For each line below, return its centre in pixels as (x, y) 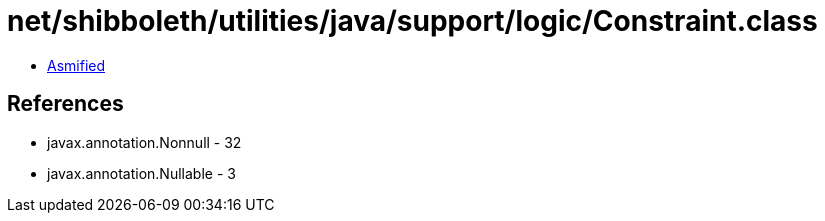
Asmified (76, 65)
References (65, 104)
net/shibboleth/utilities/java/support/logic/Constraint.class (412, 21)
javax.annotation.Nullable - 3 (141, 173)
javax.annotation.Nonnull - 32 (144, 142)
